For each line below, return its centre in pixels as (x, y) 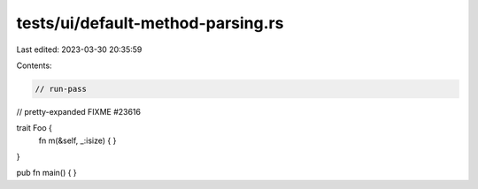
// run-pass (61, 89)
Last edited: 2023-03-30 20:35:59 (79, 49)
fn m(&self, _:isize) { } (77, 140)
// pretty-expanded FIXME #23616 (79, 111)
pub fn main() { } (46, 173)
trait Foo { (35, 128)
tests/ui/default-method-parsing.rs (150, 23)
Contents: (34, 65)
